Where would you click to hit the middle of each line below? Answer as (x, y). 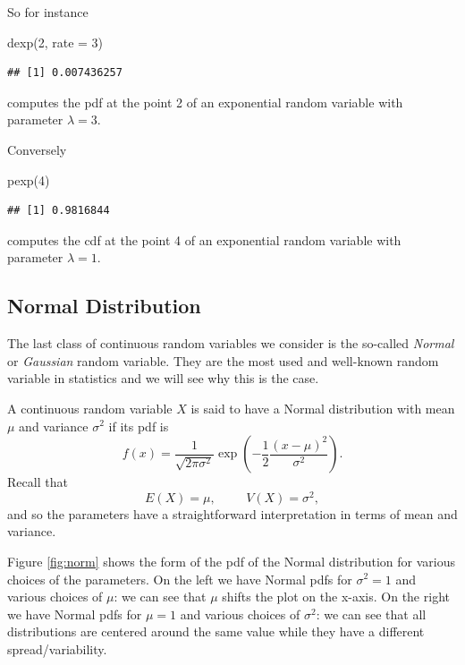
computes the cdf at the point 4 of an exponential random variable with (204, 239)
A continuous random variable (90, 408)
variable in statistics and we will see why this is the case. (163, 378)
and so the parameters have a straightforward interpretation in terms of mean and (232, 513)
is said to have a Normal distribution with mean (323, 408)
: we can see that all (371, 614)
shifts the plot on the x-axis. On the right (336, 597)
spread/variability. (57, 648)
